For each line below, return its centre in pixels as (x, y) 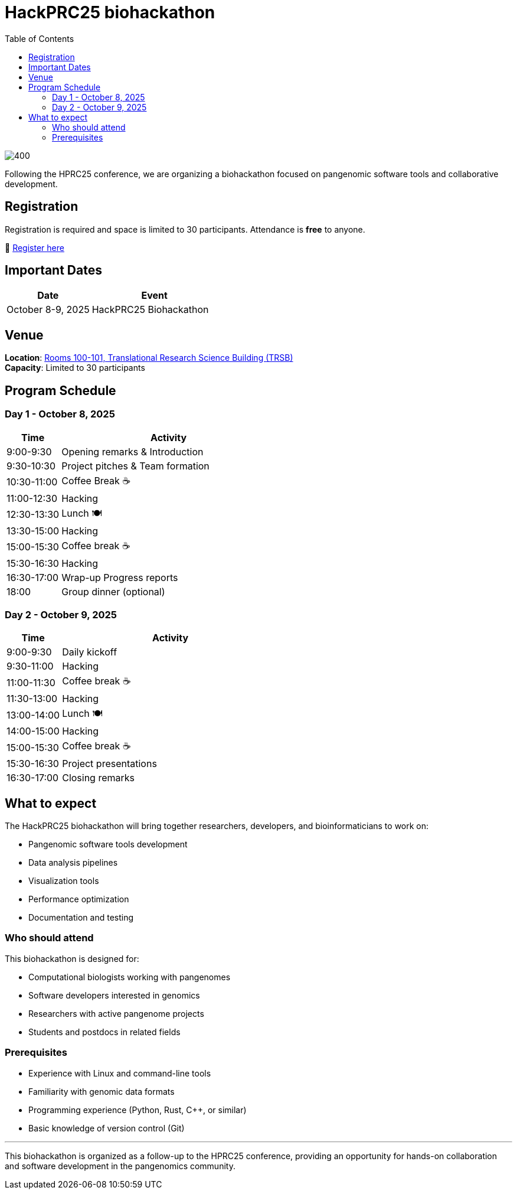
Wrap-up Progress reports (120, 577)
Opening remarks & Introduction (132, 451)
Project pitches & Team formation (135, 466)
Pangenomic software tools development (108, 844)
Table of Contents (40, 38)
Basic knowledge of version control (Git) (107, 1128)
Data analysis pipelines (73, 863)
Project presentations (109, 764)
